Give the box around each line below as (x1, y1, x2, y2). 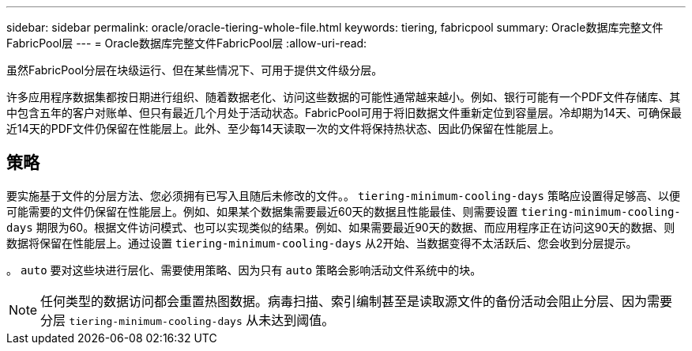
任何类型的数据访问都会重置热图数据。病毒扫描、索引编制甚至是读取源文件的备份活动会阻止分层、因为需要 (40, 292, 673, 309)
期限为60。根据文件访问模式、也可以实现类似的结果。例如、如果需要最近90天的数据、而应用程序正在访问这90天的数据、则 (36, 220, 675, 234)
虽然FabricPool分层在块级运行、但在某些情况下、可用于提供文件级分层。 (6, 63, 383, 77)
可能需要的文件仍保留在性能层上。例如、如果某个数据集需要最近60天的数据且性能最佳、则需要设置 (6, 204, 518, 218)
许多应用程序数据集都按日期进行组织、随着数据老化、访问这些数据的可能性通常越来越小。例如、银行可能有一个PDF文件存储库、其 (6, 90, 681, 104)
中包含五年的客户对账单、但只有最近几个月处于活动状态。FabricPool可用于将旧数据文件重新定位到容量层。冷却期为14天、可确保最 (6, 106, 682, 119)
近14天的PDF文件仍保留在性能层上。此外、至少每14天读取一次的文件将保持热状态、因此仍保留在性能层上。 (6, 122, 560, 135)
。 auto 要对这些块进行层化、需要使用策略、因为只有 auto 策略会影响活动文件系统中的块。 (6, 262, 482, 277)
